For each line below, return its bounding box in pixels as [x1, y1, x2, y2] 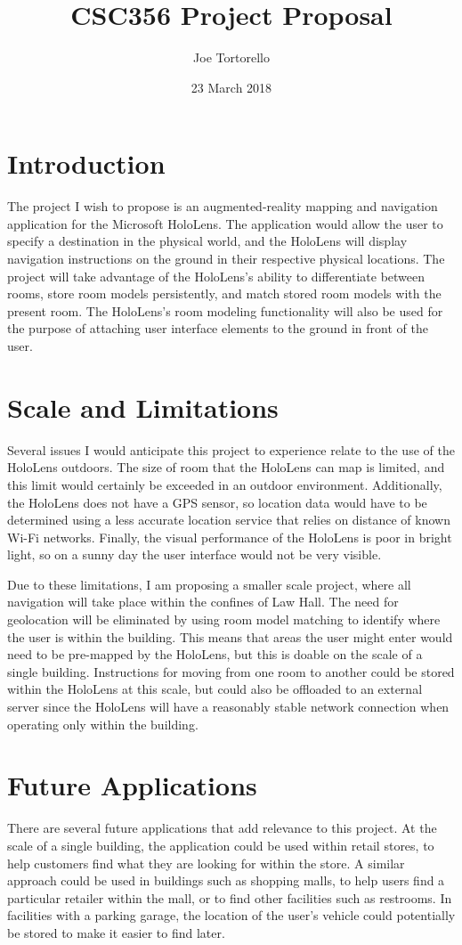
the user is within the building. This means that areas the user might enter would [7, 627, 453, 646]
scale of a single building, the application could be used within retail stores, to [7, 835, 434, 854]
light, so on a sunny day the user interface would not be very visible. [7, 545, 382, 564]
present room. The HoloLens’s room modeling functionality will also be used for [7, 301, 443, 320]
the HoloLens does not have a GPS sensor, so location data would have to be [7, 493, 427, 511]
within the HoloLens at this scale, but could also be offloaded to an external [7, 680, 423, 698]
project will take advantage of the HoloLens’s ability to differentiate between [7, 266, 426, 285]
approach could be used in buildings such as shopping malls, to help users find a [7, 871, 445, 890]
